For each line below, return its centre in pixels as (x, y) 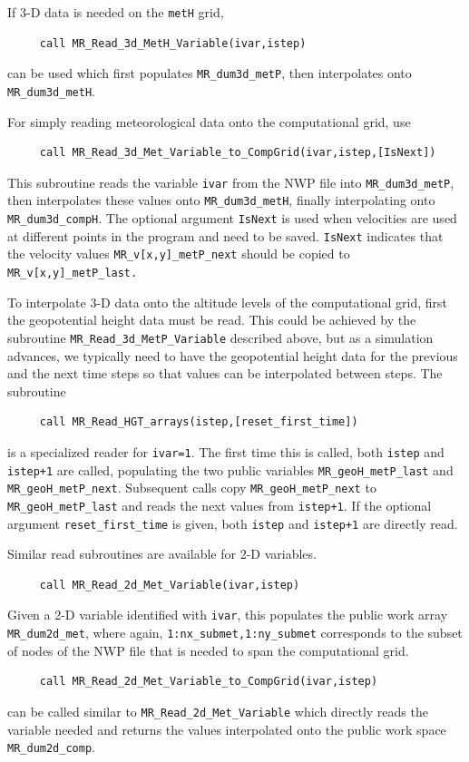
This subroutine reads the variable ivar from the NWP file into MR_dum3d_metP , (231, 182)
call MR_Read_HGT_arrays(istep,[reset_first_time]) (199, 422)
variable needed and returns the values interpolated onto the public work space (227, 729)
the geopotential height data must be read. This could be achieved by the (212, 320)
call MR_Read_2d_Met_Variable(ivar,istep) (170, 585)
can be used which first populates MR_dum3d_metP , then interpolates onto (210, 73)
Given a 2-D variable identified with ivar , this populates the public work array (228, 615)
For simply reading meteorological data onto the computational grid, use (209, 121)
